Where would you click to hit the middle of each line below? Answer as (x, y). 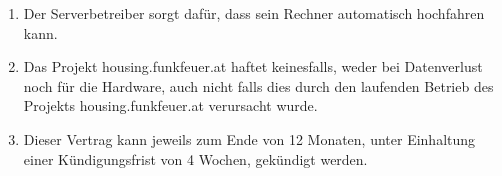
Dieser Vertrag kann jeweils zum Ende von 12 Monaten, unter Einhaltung (249, 138)
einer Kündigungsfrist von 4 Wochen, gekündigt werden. (195, 158)
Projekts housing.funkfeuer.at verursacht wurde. (170, 105)
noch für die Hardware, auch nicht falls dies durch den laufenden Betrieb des (258, 85)
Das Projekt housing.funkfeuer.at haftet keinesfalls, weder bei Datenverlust (253, 66)
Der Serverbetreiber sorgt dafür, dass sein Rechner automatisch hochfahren (254, 13)
